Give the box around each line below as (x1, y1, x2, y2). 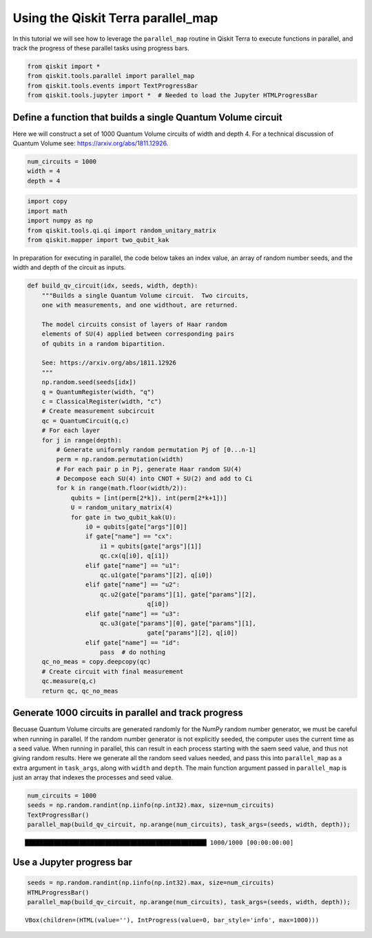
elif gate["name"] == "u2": (85, 581, 180, 589)
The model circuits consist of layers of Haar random (41, 320, 227, 328)
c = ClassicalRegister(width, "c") (41, 397, 162, 405)
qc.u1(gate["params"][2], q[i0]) (100, 571, 213, 579)
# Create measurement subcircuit (41, 407, 155, 415)
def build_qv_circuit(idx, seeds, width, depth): (27, 282, 198, 289)
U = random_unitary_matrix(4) (70, 504, 173, 511)
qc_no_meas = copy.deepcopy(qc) (41, 658, 152, 666)
